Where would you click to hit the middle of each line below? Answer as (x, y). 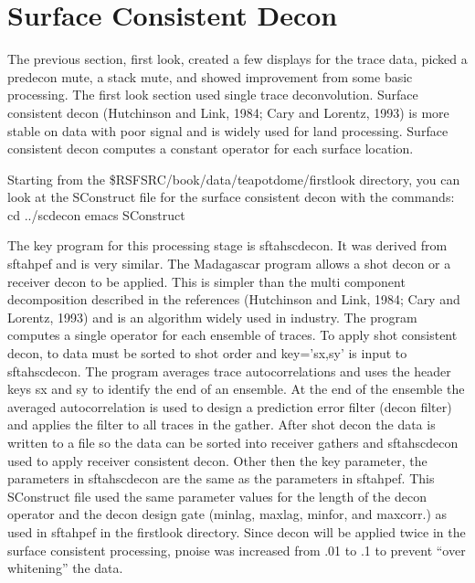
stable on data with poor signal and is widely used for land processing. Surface (228, 130)
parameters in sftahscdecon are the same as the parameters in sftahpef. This (221, 478)
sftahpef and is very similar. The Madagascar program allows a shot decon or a (229, 264)
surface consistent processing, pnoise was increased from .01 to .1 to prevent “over (237, 550)
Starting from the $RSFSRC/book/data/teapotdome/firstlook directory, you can (234, 179)
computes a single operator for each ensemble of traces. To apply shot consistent (232, 335)
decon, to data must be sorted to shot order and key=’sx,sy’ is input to (207, 353)
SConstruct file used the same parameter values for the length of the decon (217, 496)
